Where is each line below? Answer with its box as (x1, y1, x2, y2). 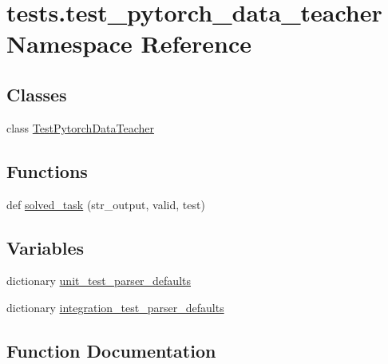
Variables (6, 235, 85, 259)
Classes (6, 81, 67, 106)
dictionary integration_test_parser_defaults (6, 299, 224, 315)
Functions (6, 158, 88, 183)
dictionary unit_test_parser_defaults (6, 272, 192, 289)
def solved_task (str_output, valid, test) (6, 196, 205, 212)
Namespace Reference (6, 27, 251, 60)
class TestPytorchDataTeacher (6, 119, 155, 136)
